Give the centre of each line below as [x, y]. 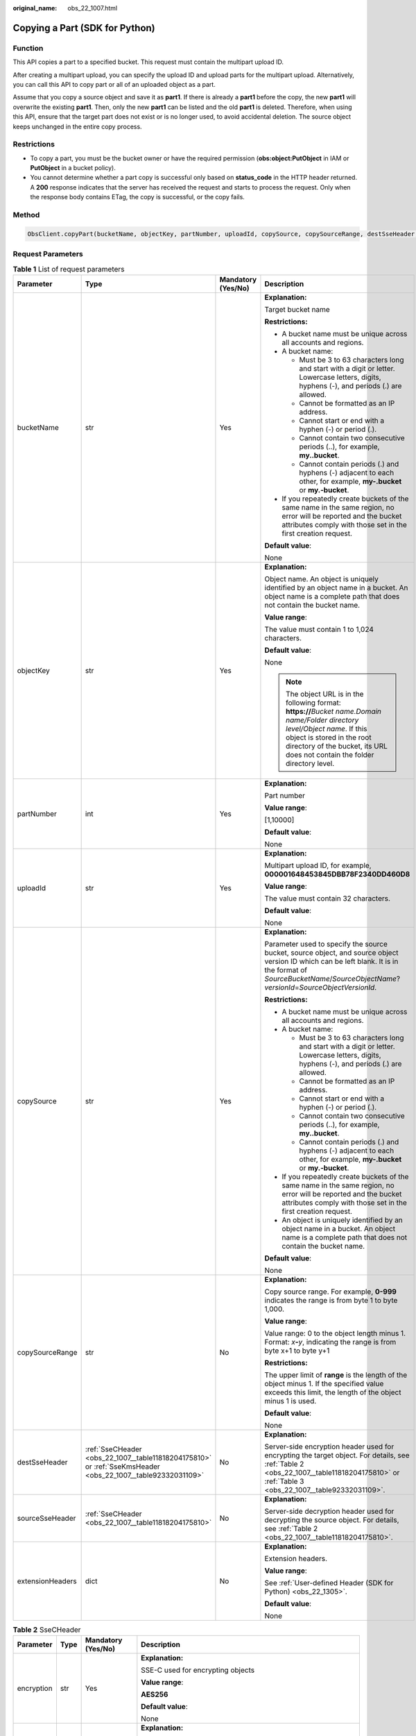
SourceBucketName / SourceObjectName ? [332, 978]
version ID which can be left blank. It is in [331, 961]
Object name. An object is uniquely [322, 578]
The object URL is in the [324, 694]
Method [26, 215]
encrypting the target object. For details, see [337, 1455]
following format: [313, 703]
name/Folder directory [322, 720]
